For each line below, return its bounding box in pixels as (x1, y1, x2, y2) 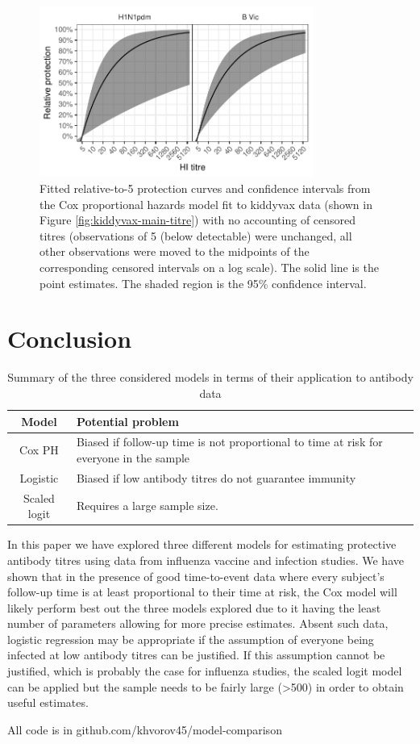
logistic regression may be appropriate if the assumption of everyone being (7, 630, 374, 647)
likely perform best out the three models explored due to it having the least (7, 599, 381, 616)
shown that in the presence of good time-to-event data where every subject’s (7, 567, 385, 584)
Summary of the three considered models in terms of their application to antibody (7, 369, 414, 386)
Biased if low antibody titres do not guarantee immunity (76, 469, 356, 486)
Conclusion (7, 322, 132, 355)
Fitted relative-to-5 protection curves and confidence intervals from (40, 180, 371, 197)
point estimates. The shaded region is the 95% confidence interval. (40, 274, 367, 291)
